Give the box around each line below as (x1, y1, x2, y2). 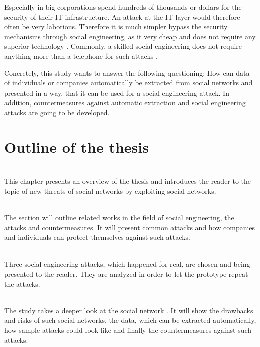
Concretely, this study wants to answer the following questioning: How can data (4, 67, 250, 78)
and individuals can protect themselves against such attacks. (4, 232, 190, 242)
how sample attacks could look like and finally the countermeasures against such (4, 324, 252, 335)
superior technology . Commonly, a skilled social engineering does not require (4, 41, 242, 51)
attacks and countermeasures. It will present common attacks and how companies (4, 222, 255, 232)
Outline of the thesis (4, 136, 149, 157)
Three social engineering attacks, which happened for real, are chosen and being (4, 258, 250, 269)
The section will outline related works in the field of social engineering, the (4, 212, 234, 223)
